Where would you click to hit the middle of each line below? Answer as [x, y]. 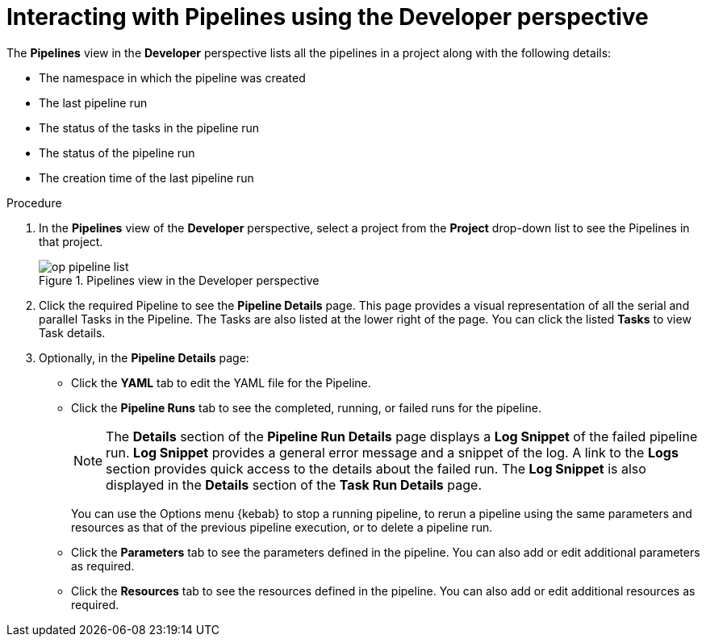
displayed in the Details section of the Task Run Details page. [294, 484]
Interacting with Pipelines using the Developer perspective [328, 17]
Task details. [72, 332]
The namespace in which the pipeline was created [172, 77]
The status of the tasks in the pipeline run [149, 127]
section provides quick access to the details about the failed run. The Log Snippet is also [376, 468]
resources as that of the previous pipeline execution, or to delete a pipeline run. [282, 527]
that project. [71, 241]
